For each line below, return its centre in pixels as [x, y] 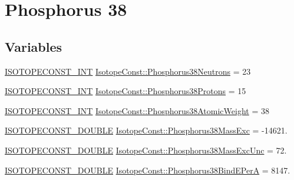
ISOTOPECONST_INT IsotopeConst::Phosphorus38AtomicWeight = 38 [137, 110]
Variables [34, 46]
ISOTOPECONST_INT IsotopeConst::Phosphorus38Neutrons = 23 [128, 71]
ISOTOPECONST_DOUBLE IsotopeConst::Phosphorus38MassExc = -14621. [146, 130]
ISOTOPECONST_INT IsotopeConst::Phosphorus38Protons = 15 [125, 91]
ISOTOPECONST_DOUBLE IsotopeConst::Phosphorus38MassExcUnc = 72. [146, 150]
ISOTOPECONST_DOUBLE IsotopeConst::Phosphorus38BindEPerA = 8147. [148, 170]
